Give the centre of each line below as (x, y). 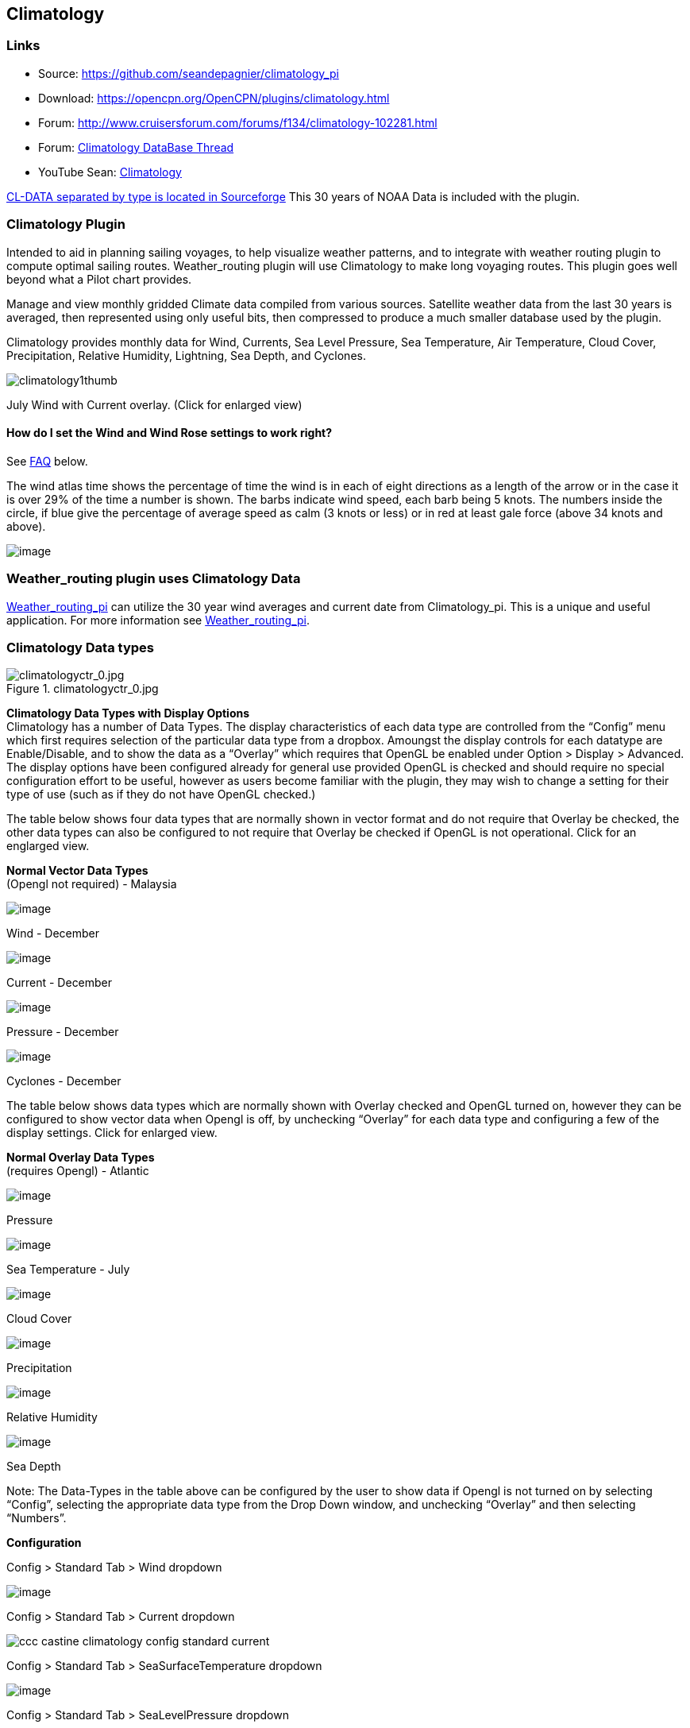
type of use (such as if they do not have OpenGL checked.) (161, 794)
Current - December (60, 983)
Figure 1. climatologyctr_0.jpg (83, 689)
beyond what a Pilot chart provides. (99, 279)
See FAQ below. (47, 461)
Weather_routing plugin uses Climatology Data (154, 579)
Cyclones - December (64, 1081)
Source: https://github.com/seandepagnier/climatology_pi (189, 73)
